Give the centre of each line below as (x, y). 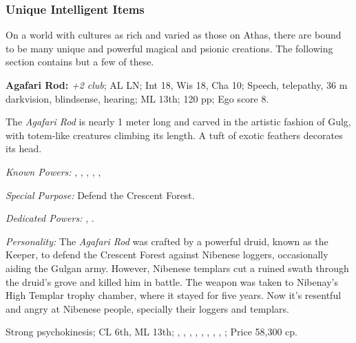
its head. (24, 148)
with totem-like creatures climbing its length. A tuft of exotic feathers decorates (174, 135)
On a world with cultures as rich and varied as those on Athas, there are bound (174, 35)
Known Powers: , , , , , (53, 171)
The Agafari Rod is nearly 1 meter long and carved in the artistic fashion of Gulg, (178, 122)
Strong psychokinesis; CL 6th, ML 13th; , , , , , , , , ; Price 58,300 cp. (152, 332)
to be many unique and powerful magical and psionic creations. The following (169, 48)
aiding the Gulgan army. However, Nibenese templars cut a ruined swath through (177, 268)
